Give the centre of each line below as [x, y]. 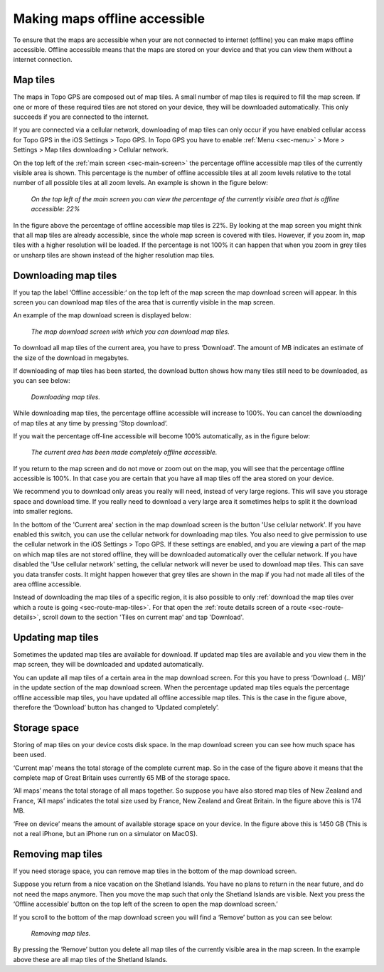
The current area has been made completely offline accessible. [124, 453]
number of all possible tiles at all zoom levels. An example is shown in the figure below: [140, 183]
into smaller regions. [43, 512]
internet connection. [43, 60]
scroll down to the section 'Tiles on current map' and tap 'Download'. [143, 617]
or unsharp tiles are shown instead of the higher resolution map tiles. [114, 255]
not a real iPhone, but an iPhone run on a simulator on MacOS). [106, 834]
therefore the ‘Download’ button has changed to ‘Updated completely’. [116, 707]
